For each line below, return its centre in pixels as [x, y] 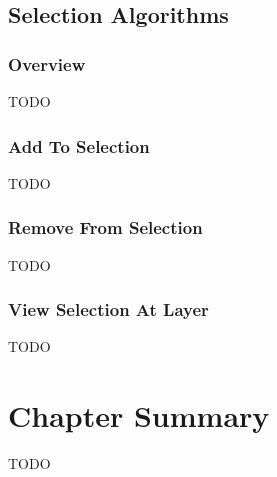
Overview [47, 63]
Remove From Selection [105, 227]
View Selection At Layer [108, 309]
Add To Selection [79, 145]
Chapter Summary [139, 415]
